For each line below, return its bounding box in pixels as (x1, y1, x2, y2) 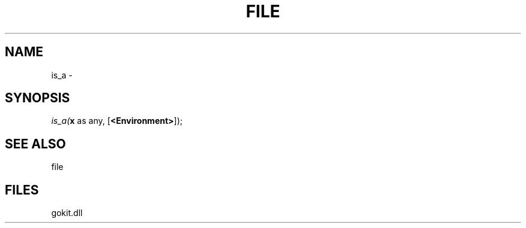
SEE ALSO (5, 136, 66, 151)
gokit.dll (51, 208, 83, 218)
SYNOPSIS (5, 90, 70, 106)
